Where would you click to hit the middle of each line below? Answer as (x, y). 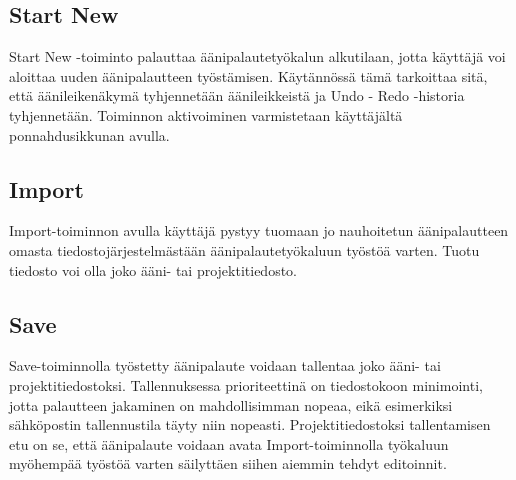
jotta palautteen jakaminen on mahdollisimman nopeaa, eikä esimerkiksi (231, 404)
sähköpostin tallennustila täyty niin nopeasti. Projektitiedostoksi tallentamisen (250, 424)
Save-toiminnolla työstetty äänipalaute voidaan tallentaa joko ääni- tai (225, 365)
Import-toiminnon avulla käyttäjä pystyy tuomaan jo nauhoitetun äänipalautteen (259, 230)
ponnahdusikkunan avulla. (89, 134)
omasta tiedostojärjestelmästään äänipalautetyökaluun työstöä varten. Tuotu (244, 249)
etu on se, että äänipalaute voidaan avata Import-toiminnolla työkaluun (229, 443)
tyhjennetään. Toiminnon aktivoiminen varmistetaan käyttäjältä (206, 114)
